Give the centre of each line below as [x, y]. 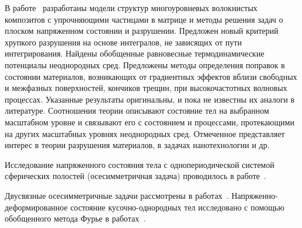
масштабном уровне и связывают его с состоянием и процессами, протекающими [150, 122]
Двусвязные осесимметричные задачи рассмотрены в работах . [117, 195]
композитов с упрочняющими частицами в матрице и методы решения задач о [144, 19]
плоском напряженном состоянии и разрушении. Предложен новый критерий [142, 31]
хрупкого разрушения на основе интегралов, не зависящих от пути [123, 42]
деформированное [36, 207]
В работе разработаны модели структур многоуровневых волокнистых [131, 8]
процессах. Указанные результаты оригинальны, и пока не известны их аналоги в [150, 99]
